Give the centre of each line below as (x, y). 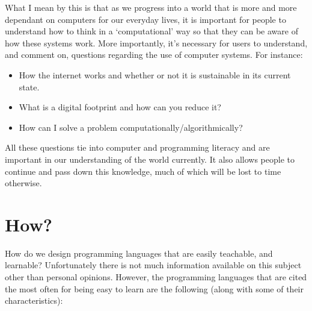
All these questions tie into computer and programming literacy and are (137, 147)
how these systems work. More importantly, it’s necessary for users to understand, (156, 42)
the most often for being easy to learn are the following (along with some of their (154, 288)
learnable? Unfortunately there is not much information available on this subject (153, 265)
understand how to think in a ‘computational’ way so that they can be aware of (151, 31)
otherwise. (23, 183)
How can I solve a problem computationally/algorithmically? (131, 127)
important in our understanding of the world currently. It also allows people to (150, 159)
